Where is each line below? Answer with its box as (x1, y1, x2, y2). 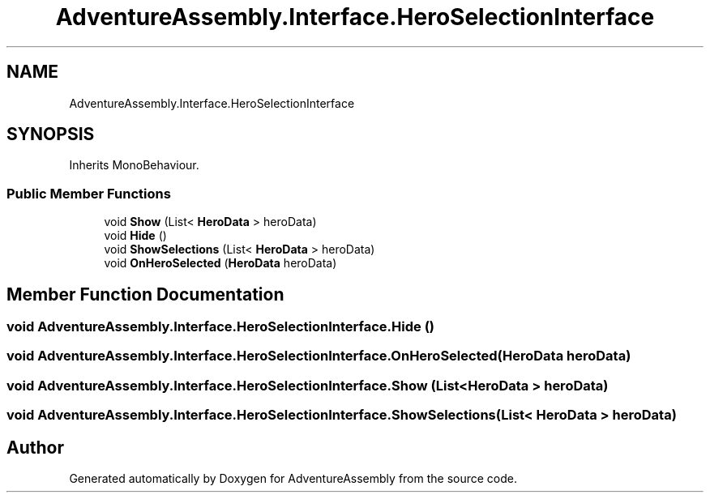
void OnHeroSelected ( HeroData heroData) (104, 256, 337, 271)
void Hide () (104, 228, 167, 243)
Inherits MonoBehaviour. (69, 158, 199, 173)
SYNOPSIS (6, 124, 95, 145)
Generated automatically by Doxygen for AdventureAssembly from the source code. (69, 471, 518, 485)
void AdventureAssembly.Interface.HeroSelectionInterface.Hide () (6, 318, 434, 335)
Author (6, 437, 64, 458)
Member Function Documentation (6, 284, 284, 305)
